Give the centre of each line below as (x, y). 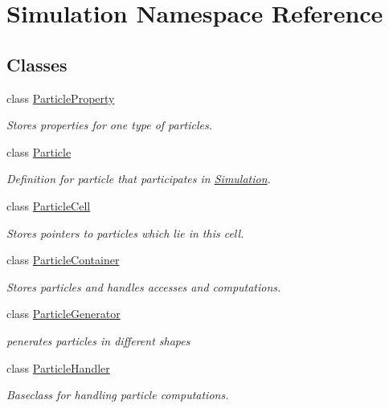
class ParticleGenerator (63, 314)
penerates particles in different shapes (98, 340)
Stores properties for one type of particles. (110, 125)
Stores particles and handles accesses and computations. (144, 286)
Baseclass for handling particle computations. (118, 395)
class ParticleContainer (63, 260)
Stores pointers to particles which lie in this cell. (125, 233)
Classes (37, 64)
